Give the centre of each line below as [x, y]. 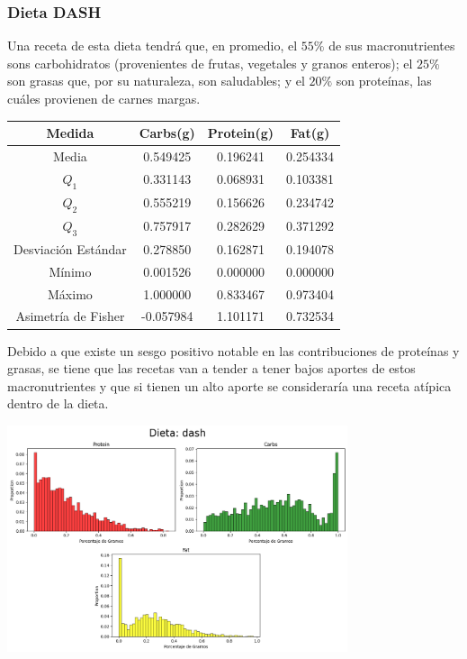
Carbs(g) [167, 133]
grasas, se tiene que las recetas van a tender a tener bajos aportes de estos [211, 368]
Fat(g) [310, 133]
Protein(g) [241, 133]
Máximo [70, 293]
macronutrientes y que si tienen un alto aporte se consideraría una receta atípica [229, 385]
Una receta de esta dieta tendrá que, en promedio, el [153, 46]
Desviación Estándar [70, 248]
